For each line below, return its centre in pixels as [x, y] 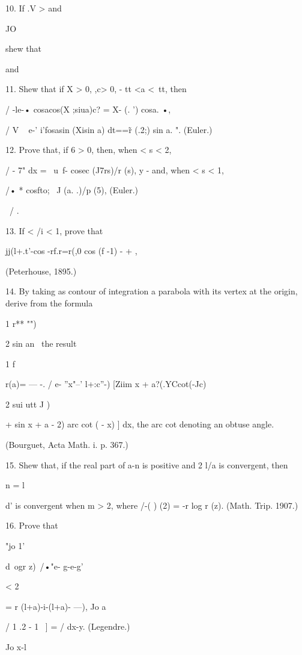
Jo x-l [16, 647]
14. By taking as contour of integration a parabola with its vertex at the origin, [152, 291]
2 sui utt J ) [28, 404]
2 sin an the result [41, 343]
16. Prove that [32, 525]
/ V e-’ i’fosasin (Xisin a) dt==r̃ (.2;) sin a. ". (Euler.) [109, 129]
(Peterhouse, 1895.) [41, 271]
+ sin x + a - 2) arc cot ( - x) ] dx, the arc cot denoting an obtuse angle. [140, 424]
